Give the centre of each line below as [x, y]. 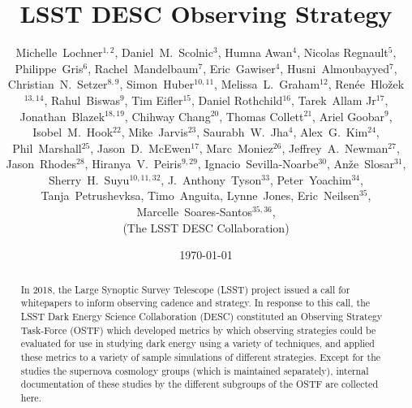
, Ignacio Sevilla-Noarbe [258, 164]
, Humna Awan [255, 52]
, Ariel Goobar [348, 116]
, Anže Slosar [360, 164]
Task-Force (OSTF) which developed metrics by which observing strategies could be [198, 330]
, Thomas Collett [262, 116]
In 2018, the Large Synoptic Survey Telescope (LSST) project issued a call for [185, 289]
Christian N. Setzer [58, 84]
